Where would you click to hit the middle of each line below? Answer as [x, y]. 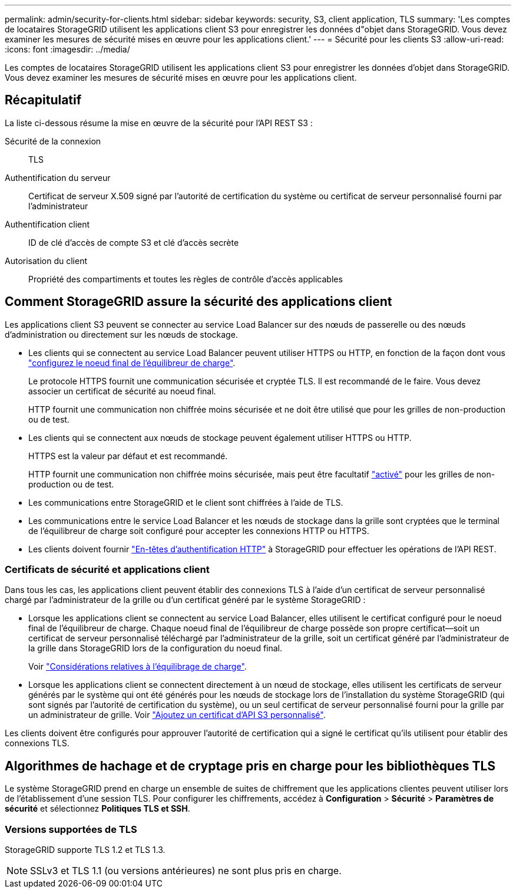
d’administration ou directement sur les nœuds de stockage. [121, 334]
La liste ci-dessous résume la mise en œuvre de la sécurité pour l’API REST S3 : [159, 123]
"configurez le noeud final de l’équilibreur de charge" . [132, 363]
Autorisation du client [46, 261]
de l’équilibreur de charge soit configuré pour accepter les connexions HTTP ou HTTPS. [199, 530]
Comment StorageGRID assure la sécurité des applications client [199, 302]
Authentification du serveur [58, 177]
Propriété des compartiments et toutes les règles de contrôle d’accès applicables [186, 279]
